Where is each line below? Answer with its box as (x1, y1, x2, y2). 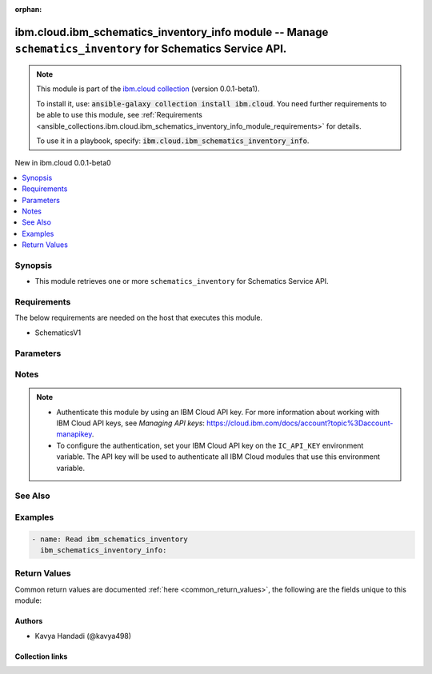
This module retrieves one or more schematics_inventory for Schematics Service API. (34, 277, 329, 286)
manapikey (56, 429, 92, 439)
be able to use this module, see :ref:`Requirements (36, 110, 203, 120)
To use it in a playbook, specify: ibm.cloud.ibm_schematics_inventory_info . (36, 136, 310, 146)
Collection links (14, 652, 68, 661)
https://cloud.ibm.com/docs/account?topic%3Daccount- (206, 418, 394, 428)
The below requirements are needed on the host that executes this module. (14, 313, 263, 323)
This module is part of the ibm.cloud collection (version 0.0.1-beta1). (36, 84, 260, 94)
